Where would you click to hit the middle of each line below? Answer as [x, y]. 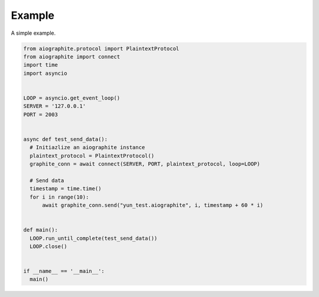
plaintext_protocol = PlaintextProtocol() [92, 156]
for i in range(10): [59, 197]
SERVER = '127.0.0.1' [55, 106]
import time [41, 65]
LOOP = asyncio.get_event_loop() [72, 98]
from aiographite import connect [72, 57]
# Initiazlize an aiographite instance [87, 148]
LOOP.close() [48, 246]
